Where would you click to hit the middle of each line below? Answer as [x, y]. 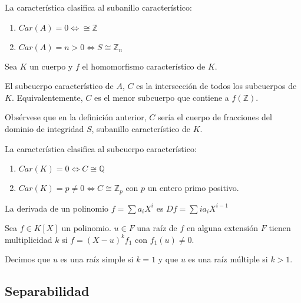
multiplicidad [29, 239]
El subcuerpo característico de [59, 86]
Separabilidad [47, 291]
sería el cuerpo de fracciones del [215, 117]
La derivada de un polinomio [57, 208]
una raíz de [157, 228]
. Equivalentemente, [47, 97]
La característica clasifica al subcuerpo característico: [101, 148]
